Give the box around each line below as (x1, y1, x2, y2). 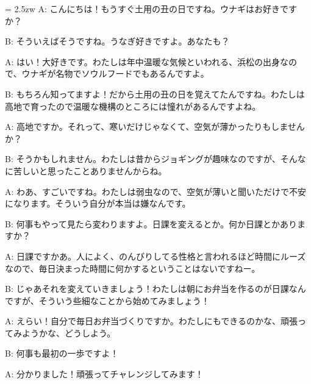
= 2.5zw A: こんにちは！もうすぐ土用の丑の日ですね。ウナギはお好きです (5, 2, 298, 15)
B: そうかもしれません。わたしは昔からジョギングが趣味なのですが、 (5, 152, 281, 165)
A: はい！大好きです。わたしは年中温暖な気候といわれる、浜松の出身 (5, 55, 280, 68)
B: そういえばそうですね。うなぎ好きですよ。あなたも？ (5, 35, 230, 48)
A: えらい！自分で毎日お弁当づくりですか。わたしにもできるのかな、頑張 (5, 315, 298, 327)
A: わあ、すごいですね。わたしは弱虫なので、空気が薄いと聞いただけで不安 (5, 185, 307, 197)
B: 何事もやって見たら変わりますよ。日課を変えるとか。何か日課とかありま (5, 217, 306, 230)
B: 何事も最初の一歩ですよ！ (5, 347, 119, 360)
